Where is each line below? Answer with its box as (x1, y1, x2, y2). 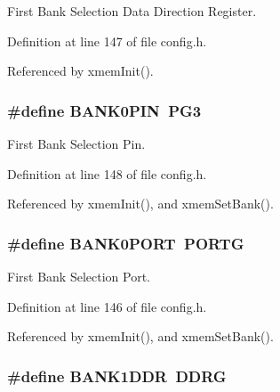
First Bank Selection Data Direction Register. (7, 2, 257, 20)
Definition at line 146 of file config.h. (7, 297, 207, 315)
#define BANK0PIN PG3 (7, 99, 202, 121)
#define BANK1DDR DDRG (7, 364, 227, 387)
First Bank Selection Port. (7, 267, 150, 285)
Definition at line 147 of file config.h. (7, 31, 207, 50)
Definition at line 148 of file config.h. (7, 164, 207, 183)
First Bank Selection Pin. (7, 135, 146, 152)
